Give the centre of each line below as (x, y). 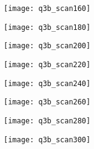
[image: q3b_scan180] (47, 27)
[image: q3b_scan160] (47, 9)
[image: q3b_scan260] (47, 102)
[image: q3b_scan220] (47, 64)
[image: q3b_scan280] (47, 121)
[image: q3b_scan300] (47, 140)
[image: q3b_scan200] (47, 46)
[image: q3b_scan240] (47, 83)
